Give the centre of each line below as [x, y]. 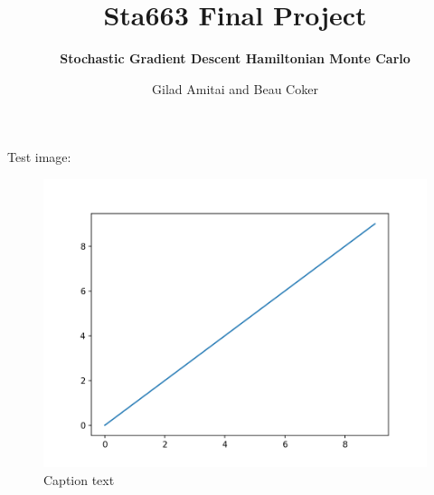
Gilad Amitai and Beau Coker [235, 88]
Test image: [39, 157]
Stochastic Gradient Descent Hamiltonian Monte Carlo [235, 58]
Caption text [79, 479]
